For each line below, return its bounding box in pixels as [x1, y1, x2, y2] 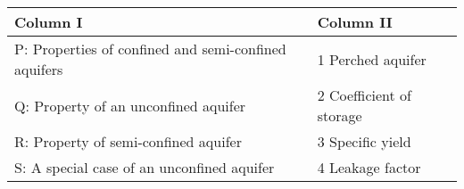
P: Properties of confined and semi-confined [14, 38, 286, 59]
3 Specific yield [317, 131, 411, 152]
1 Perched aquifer [317, 48, 427, 70]
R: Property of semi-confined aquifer [14, 131, 242, 152]
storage [317, 105, 362, 126]
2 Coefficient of [317, 85, 411, 105]
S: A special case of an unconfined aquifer [14, 157, 275, 177]
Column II [317, 12, 393, 32]
